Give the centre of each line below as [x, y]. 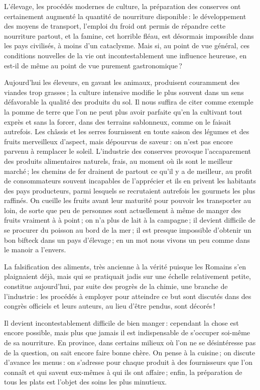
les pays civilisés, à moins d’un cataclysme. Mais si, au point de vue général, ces [127, 45]
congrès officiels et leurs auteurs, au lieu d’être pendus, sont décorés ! [110, 306]
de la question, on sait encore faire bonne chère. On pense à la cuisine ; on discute [130, 352]
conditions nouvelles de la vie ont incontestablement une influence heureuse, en [125, 55]
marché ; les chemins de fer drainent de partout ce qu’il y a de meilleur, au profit [128, 171]
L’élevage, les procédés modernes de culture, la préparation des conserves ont [122, 6]
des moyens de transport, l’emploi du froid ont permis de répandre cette [115, 26]
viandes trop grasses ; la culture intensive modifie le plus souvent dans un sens [124, 92]
